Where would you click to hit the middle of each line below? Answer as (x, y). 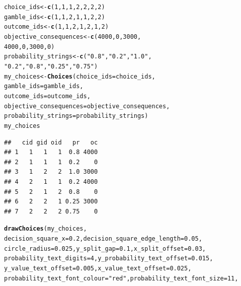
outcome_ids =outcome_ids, (47, 96)
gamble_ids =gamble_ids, (44, 86)
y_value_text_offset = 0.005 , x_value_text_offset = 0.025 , (98, 268)
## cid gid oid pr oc (51, 142)
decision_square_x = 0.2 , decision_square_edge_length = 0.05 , (103, 238)
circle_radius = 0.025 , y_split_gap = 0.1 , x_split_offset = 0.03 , (105, 248)
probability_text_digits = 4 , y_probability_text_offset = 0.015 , (109, 259)
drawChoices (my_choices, (46, 229)
